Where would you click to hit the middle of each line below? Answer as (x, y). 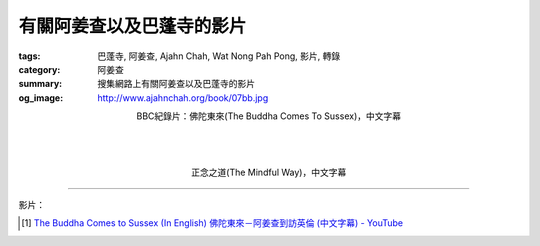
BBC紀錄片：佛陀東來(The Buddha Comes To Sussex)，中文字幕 (269, 116)
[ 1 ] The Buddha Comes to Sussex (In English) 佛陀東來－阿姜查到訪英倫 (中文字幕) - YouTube (212, 223)
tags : (29, 56)
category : (39, 69)
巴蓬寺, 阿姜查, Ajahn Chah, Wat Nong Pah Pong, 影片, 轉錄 (219, 56)
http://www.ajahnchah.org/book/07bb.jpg (183, 97)
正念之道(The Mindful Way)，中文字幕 (269, 172)
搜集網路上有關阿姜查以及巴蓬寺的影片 (176, 84)
